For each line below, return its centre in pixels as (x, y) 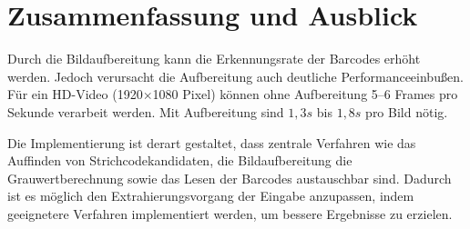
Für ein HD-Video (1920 (75, 94)
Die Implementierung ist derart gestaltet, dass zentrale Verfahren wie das (212, 142)
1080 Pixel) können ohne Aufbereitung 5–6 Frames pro (305, 94)
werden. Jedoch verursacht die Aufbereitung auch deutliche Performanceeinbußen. (235, 76)
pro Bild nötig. (407, 111)
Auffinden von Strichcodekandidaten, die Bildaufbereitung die (180, 160)
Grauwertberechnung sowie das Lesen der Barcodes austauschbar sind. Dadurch (230, 178)
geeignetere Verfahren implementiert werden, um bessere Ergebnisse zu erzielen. (230, 213)
